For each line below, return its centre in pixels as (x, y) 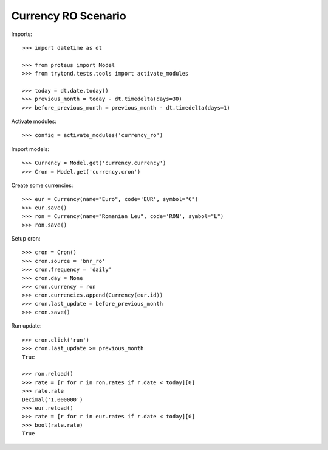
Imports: (22, 34)
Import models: (30, 149)
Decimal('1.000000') (53, 399)
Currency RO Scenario (69, 16)
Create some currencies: (42, 185)
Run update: (26, 326)
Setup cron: (26, 238)
